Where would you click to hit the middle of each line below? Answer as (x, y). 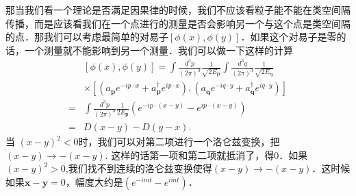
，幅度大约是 (94, 181)
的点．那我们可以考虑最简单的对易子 (87, 37)
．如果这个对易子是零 (289, 37)
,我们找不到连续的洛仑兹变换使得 (139, 168)
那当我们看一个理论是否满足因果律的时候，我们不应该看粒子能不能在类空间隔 (178, 10)
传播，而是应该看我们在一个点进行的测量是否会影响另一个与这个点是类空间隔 (178, 23)
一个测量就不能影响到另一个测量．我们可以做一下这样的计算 (158, 50)
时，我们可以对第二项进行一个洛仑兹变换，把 (179, 141)
